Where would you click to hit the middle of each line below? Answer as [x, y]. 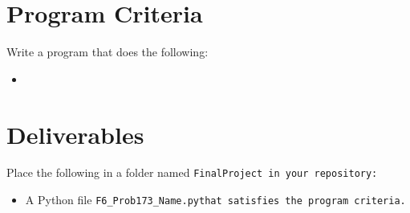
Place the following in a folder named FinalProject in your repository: [192, 172]
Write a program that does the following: [108, 52]
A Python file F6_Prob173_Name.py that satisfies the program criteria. [215, 200]
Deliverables [75, 134]
